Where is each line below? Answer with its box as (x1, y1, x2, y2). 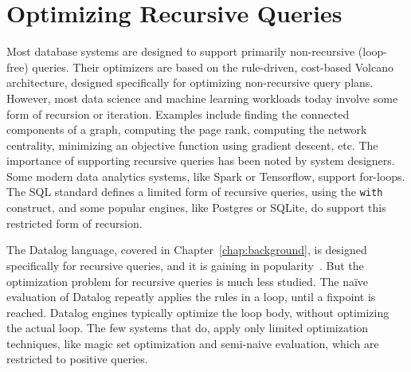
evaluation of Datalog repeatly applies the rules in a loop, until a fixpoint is (6, 288, 376, 305)
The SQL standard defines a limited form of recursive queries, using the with (6, 183, 383, 200)
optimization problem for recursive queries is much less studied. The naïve (6, 272, 369, 289)
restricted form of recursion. (6, 214, 143, 231)
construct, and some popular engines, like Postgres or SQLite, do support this (6, 199, 386, 216)
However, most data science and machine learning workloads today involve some (6, 89, 398, 106)
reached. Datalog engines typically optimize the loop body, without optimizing (6, 303, 389, 320)
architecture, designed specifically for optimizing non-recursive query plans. (6, 74, 374, 91)
